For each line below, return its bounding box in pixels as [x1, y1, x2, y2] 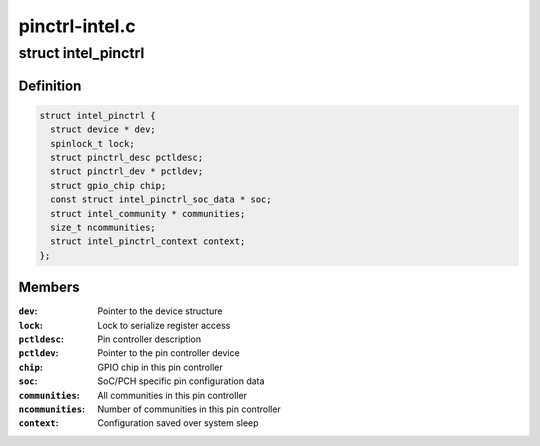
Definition [18, 77, 82, 94]
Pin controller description [97, 333, 202, 345]
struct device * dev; [50, 124, 157, 135]
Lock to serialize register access [97, 319, 231, 331]
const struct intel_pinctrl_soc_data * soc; [50, 194, 272, 205]
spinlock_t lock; [50, 138, 135, 149]
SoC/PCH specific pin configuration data [97, 375, 265, 387]
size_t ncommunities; [50, 221, 157, 233]
